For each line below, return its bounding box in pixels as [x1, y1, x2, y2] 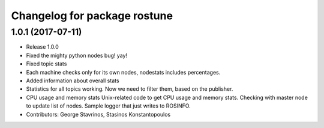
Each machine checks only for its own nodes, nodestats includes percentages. [26, 69, 221, 76]
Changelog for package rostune [11, 9, 173, 22]
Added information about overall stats [26, 77, 119, 84]
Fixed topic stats [26, 60, 67, 67]
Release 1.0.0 [26, 43, 59, 50]
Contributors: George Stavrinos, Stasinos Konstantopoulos [26, 111, 171, 118]
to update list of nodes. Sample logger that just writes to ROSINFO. [26, 102, 191, 109]
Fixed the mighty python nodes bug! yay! [26, 52, 128, 59]
